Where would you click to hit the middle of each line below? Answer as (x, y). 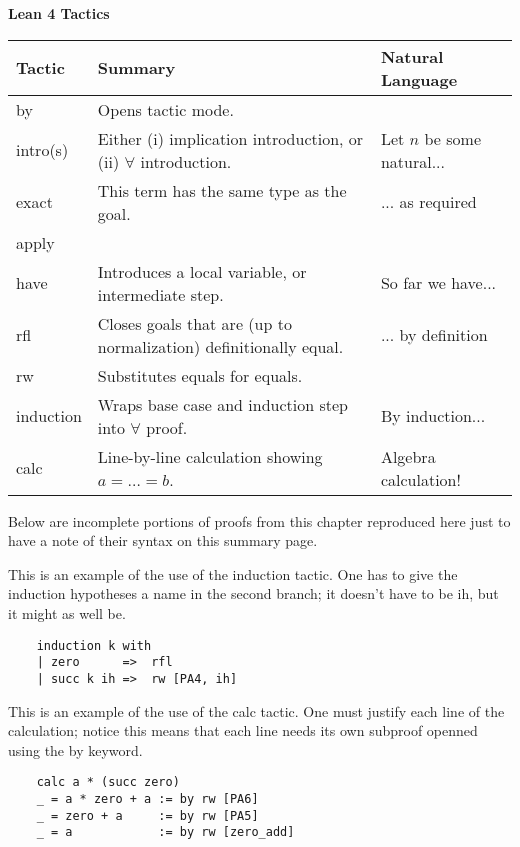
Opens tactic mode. (165, 109)
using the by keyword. (75, 749)
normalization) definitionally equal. (220, 346)
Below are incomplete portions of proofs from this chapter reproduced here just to (259, 520)
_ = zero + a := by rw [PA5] (147, 815)
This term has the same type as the (222, 190)
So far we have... (438, 283)
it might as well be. (67, 612)
